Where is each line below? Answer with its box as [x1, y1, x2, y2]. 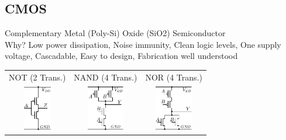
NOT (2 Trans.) [9, 71, 66, 83]
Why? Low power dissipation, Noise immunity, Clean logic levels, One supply [5, 38, 281, 50]
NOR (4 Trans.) [145, 71, 202, 83]
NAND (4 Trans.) [74, 71, 137, 83]
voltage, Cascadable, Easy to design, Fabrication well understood [5, 50, 238, 62]
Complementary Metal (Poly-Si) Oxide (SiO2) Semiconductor [5, 27, 226, 39]
